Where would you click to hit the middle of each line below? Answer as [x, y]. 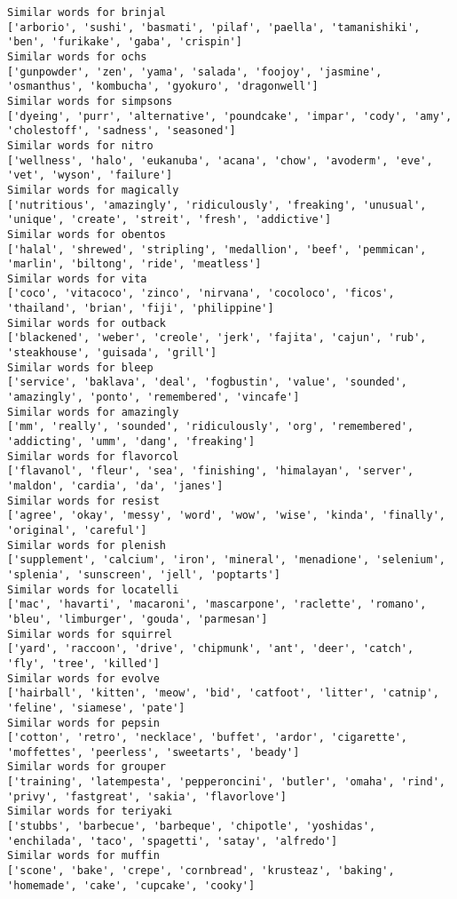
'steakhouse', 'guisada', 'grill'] [112, 353]
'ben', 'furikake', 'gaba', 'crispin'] [125, 42]
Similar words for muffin [83, 856]
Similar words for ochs [77, 56]
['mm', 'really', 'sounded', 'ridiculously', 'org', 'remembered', [211, 427]
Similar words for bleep [80, 367]
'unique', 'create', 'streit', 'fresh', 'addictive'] [169, 220]
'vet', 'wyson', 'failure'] [90, 175]
